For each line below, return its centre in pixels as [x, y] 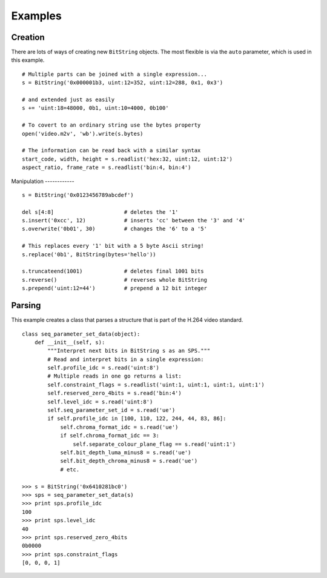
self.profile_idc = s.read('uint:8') [104, 368]
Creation [28, 37]
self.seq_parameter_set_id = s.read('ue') [111, 410]
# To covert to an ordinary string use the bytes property [111, 125]
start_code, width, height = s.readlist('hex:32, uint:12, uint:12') [127, 159]
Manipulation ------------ [43, 181]
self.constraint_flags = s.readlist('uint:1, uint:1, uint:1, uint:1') [156, 384]
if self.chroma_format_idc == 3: [110, 436]
